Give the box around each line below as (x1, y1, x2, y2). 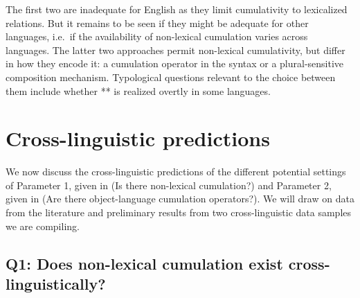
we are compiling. (6, 218, 80, 233)
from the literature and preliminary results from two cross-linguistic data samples (6, 205, 352, 220)
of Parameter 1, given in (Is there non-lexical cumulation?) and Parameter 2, (6, 177, 332, 192)
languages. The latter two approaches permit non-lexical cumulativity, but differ (6, 42, 345, 57)
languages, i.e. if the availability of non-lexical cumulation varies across (6, 29, 308, 44)
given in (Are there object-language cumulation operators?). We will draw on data (6, 191, 354, 206)
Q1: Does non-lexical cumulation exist (6, 252, 283, 274)
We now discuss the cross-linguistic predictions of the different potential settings (6, 164, 346, 179)
